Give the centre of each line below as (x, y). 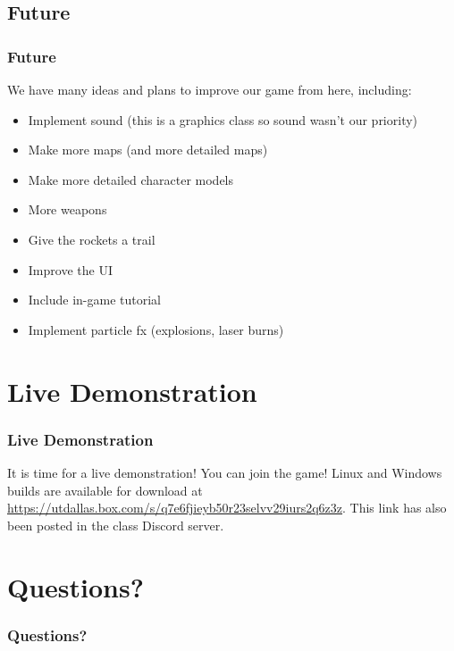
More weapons (67, 209)
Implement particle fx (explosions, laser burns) (156, 329)
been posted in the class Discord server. (116, 525)
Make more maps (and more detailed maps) (148, 150)
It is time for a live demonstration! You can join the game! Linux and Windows (225, 472)
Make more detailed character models (131, 179)
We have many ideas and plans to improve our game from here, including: (210, 89)
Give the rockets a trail (92, 239)
